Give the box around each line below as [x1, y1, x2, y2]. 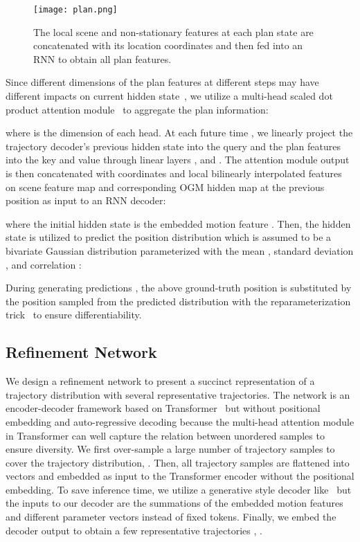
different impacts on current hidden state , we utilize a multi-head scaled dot [6, 89, 333, 103]
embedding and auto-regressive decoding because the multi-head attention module [6, 414, 354, 428]
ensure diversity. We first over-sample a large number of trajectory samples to [6, 442, 335, 456]
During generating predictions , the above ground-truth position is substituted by [6, 280, 352, 295]
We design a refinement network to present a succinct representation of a [6, 374, 315, 388]
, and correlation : [6, 257, 82, 271]
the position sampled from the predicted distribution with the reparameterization [6, 293, 351, 308]
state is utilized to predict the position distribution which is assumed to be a [6, 230, 332, 244]
